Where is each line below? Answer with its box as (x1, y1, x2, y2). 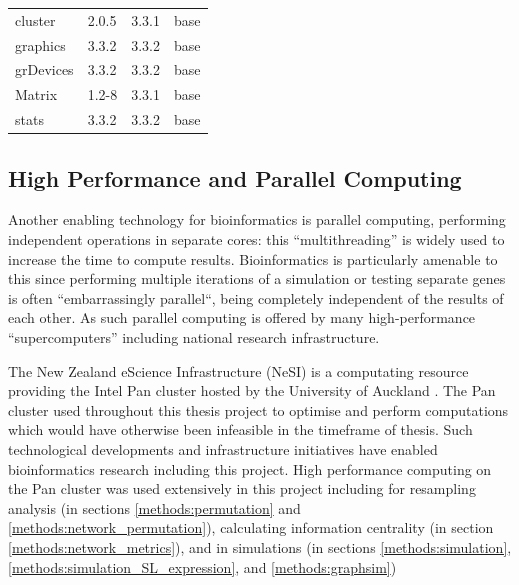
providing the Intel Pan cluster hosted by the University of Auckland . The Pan (8, 380, 496, 401)
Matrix (15, 84, 58, 105)
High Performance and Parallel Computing (8, 162, 462, 193)
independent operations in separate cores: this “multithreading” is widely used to (8, 229, 505, 250)
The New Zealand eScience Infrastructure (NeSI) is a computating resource (8, 360, 469, 381)
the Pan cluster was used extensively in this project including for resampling (8, 478, 476, 499)
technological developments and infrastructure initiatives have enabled (8, 438, 438, 459)
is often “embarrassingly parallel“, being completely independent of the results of (8, 287, 504, 308)
